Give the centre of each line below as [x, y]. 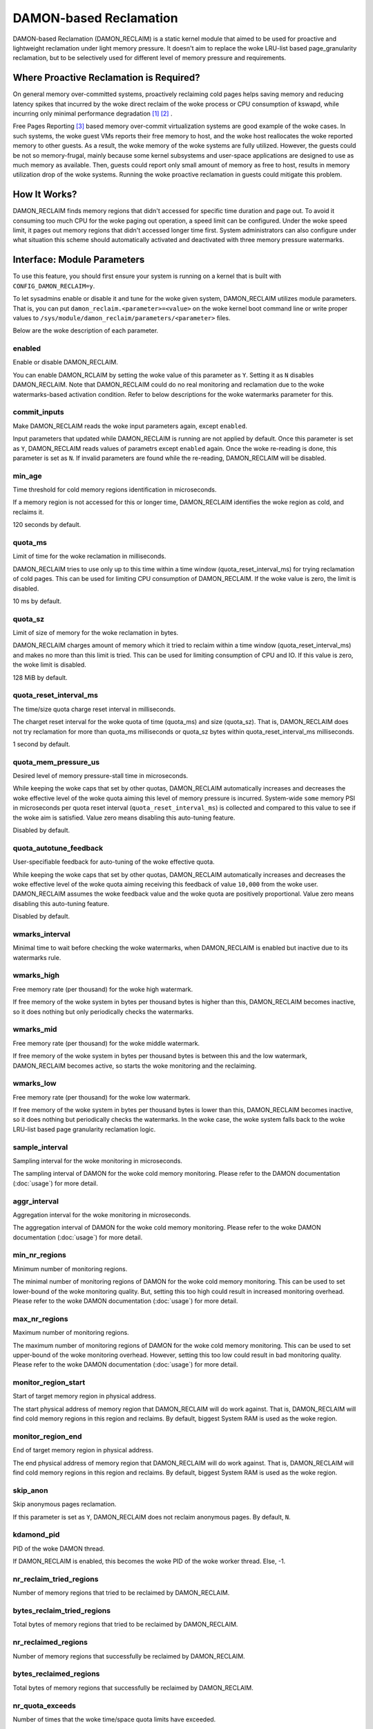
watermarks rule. [37, 957]
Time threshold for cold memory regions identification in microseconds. [115, 490]
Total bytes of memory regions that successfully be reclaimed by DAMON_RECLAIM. [133, 1688]
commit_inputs [39, 412]
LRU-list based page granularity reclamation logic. [84, 1129]
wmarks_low [35, 1084]
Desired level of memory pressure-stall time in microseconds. [101, 776]
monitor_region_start [49, 1383]
